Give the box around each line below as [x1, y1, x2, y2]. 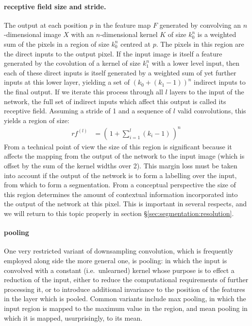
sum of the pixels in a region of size [4, 38, 109, 49]
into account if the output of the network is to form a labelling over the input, [4, 170, 237, 180]
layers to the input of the [169, 86, 244, 96]
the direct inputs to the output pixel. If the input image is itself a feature [4, 48, 222, 58]
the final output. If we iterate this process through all [4, 86, 163, 96]
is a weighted [197, 29, 236, 39]
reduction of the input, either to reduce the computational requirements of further [4, 274, 249, 285]
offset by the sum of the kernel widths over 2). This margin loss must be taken [4, 161, 237, 171]
